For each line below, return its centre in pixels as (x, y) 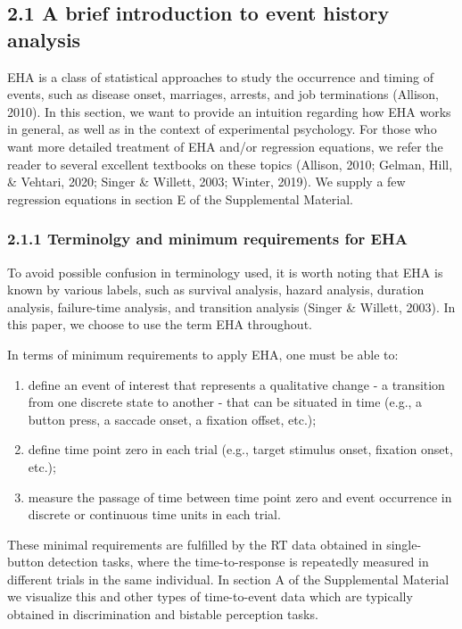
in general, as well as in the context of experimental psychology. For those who (222, 129)
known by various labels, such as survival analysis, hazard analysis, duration (216, 290)
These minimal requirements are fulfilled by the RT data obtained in (195, 544)
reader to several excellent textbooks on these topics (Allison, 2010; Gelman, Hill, (230, 164)
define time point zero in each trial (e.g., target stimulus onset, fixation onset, (240, 449)
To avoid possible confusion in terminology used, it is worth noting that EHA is (225, 272)
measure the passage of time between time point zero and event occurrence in (240, 497)
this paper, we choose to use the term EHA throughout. (160, 324)
